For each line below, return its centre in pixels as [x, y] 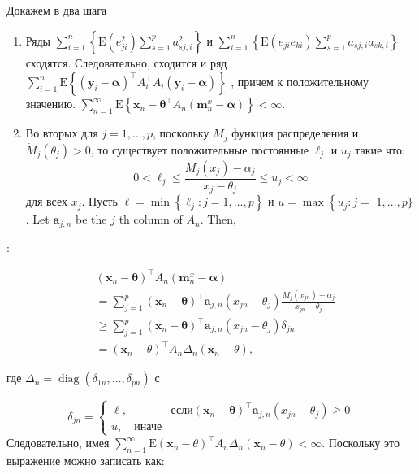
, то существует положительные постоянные [199, 149]
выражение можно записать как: [86, 461]
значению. [51, 104]
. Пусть [99, 201]
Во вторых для [62, 133]
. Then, [218, 219]
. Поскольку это [361, 443]
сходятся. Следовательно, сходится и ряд [126, 62]
